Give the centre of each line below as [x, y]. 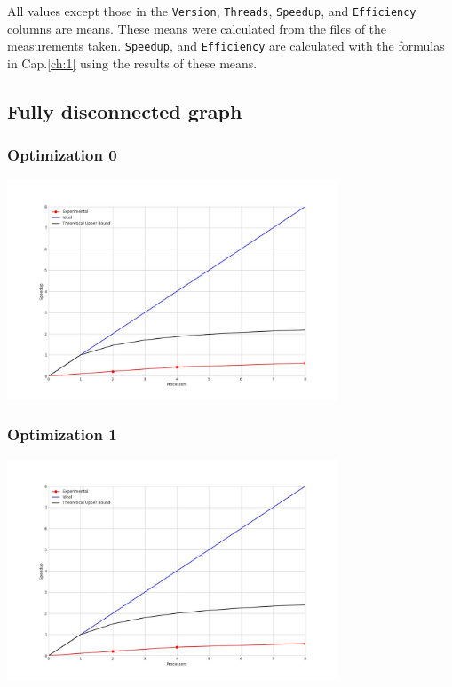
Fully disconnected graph [125, 111]
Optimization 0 [62, 155]
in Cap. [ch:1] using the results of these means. [132, 63]
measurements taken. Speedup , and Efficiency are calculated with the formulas [226, 46]
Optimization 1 [62, 434]
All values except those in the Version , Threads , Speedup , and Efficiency [212, 11]
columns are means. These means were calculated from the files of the [197, 28]
